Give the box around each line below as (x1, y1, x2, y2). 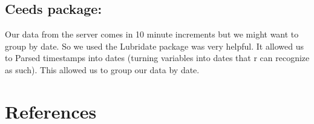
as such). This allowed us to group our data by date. (5, 63, 200, 76)
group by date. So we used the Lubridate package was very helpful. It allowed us (5, 39, 304, 52)
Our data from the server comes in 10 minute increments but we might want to (5, 28, 299, 41)
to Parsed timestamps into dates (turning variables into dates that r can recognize (5, 51, 310, 64)
